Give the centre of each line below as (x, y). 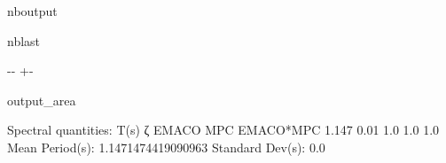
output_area (42, 100)
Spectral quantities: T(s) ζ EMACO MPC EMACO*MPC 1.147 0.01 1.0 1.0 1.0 (223, 130)
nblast (24, 40)
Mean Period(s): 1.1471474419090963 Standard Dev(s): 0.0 (166, 147)
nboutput (32, 11)
